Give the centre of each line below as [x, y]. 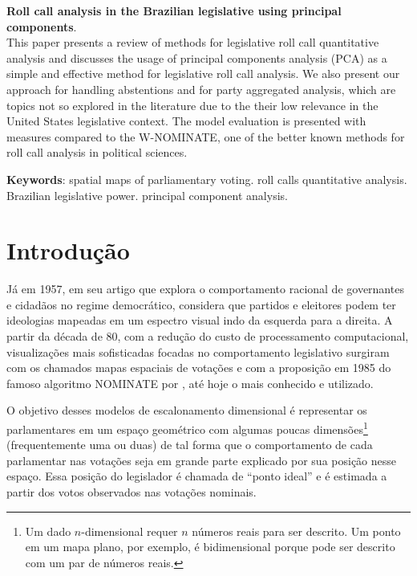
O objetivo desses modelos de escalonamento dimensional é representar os [187, 410]
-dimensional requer [130, 531]
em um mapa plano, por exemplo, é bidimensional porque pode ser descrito [210, 547]
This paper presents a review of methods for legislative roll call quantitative [193, 42]
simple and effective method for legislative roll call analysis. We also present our [203, 74]
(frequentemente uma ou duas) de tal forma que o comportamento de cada [190, 445]
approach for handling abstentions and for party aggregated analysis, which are [201, 89]
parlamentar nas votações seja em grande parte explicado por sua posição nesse [202, 460]
